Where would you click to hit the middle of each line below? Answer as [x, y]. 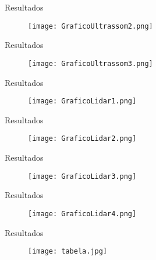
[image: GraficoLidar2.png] [82, 139]
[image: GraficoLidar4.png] [82, 214]
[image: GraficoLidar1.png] [82, 101]
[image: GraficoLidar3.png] [82, 176]
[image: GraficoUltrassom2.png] [91, 26]
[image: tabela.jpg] [68, 252]
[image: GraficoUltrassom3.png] [91, 63]
